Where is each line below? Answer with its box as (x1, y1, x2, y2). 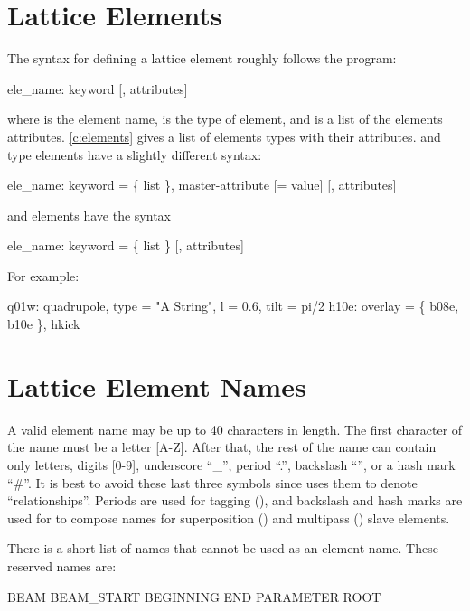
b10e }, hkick (7, 315, 80, 334)
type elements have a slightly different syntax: (7, 145, 262, 164)
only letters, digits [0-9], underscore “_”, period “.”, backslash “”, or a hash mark (7, 455, 456, 474)
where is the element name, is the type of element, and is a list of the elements (7, 109, 443, 128)
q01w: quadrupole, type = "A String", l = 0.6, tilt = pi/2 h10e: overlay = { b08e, (7, 296, 459, 315)
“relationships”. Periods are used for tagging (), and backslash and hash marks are (7, 491, 463, 510)
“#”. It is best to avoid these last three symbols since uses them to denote (7, 473, 418, 492)
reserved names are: (7, 556, 117, 575)
